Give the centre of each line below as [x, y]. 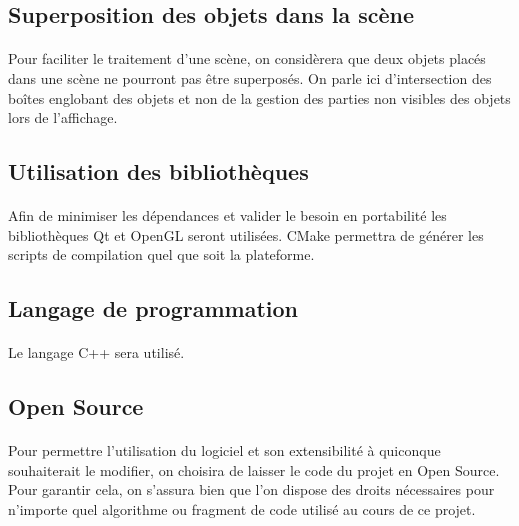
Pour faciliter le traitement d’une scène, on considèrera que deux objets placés [247, 58]
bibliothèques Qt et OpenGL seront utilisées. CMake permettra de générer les [246, 234]
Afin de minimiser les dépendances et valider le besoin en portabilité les [227, 215]
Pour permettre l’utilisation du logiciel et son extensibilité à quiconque [224, 450]
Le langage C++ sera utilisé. [96, 352]
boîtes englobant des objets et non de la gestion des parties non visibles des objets [259, 97]
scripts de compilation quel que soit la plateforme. [161, 254]
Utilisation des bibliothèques [158, 171]
